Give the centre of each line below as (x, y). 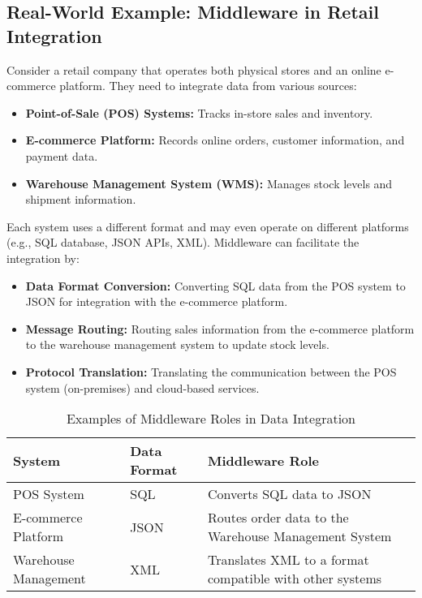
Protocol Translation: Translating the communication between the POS (211, 371)
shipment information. (81, 199)
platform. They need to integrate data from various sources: (208, 86)
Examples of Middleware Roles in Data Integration (211, 419)
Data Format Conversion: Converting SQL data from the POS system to (215, 285)
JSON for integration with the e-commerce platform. (157, 301)
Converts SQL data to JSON (289, 494)
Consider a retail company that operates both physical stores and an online (194, 69)
